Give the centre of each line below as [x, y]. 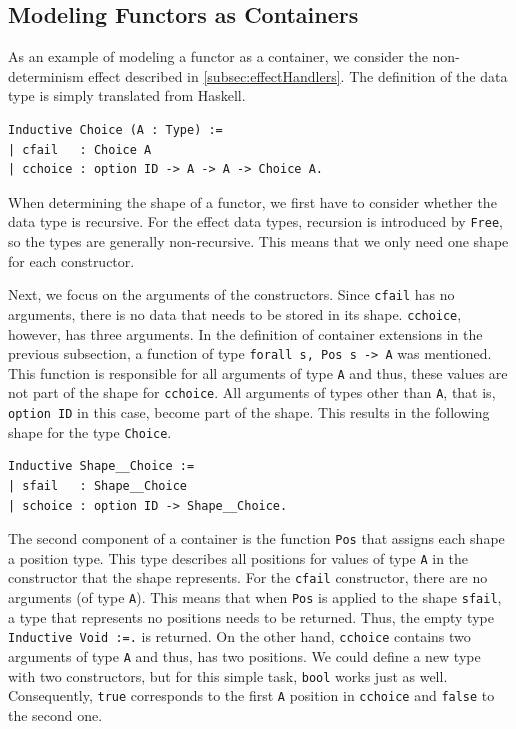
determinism [46, 75]
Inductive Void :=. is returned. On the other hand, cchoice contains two [239, 636]
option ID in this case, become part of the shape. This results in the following [249, 412]
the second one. [55, 715]
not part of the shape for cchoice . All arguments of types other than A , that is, [252, 392]
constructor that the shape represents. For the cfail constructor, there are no [248, 577]
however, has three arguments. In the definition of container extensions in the [245, 333]
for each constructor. [71, 260]
